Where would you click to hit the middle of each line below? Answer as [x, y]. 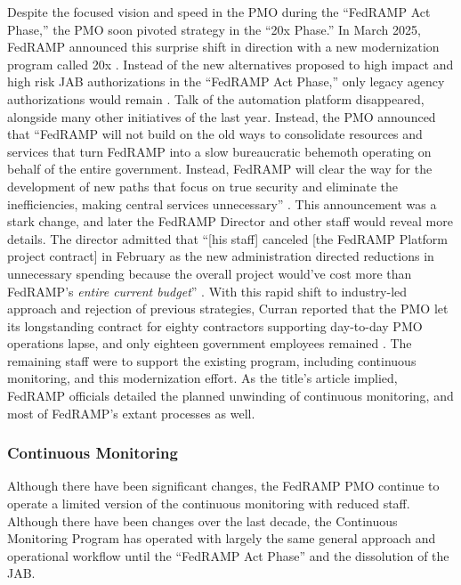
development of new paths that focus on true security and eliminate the [202, 186]
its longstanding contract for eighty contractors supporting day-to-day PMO [215, 325]
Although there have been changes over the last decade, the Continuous [202, 520]
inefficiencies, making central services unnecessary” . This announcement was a [222, 203]
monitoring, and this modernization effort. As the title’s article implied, [202, 378]
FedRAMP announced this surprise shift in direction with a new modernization [223, 47]
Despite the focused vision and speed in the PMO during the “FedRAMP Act [219, 12]
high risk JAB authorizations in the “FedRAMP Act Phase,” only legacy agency [226, 81]
